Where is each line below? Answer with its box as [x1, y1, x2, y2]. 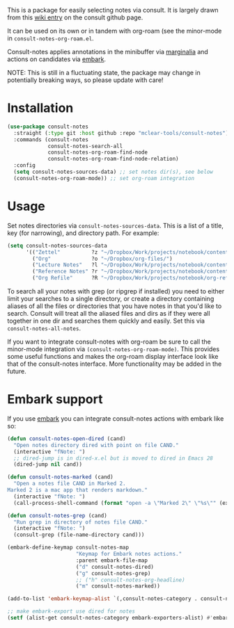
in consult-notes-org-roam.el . [7, 34, 94, 42]
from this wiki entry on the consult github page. [7, 13, 143, 22]
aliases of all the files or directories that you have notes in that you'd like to [7, 302, 222, 310]
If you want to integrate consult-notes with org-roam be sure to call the [7, 337, 211, 346]
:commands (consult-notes [13, 136, 89, 143]
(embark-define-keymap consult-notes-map [7, 544, 130, 551]
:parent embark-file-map [75, 556, 148, 564]
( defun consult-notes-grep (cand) [7, 512, 108, 519]
